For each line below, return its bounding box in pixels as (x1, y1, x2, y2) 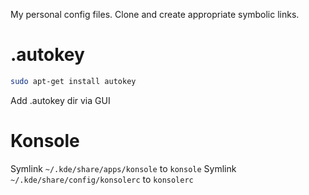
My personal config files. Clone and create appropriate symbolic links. (10, 9, 300, 20)
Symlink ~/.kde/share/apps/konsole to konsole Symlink (10, 162, 237, 174)
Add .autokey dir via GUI (10, 94, 111, 106)
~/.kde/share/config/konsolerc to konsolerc (10, 173, 194, 185)
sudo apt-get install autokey (10, 76, 137, 86)
